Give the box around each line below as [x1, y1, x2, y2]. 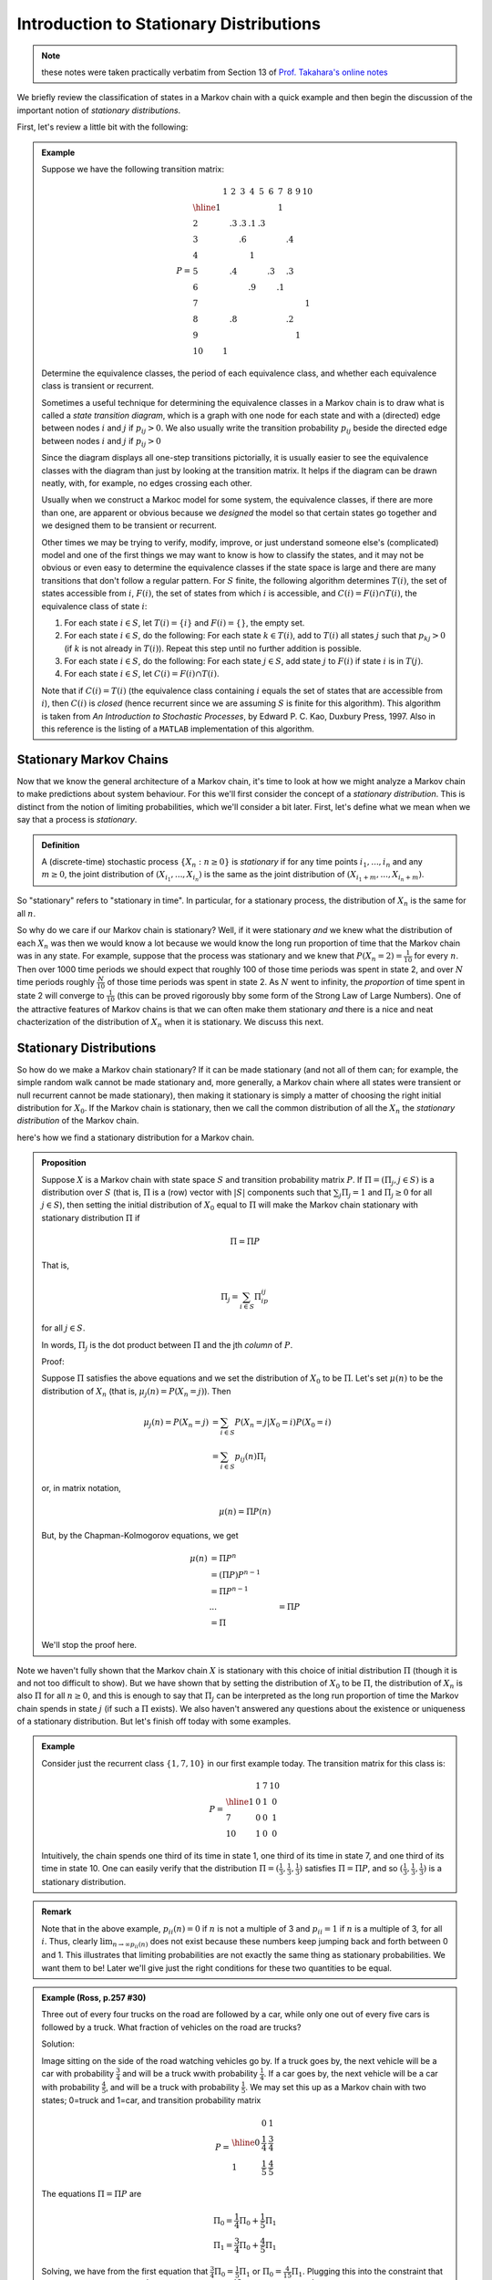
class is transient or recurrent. [41, 380, 155, 391]
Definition [41, 839, 80, 850]
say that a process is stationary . [16, 814, 138, 825]
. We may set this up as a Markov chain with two [244, 2081, 427, 2092]
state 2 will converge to [16, 990, 105, 1000]
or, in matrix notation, [41, 1482, 122, 1493]
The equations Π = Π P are [41, 2189, 142, 2200]
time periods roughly [16, 977, 96, 988]
